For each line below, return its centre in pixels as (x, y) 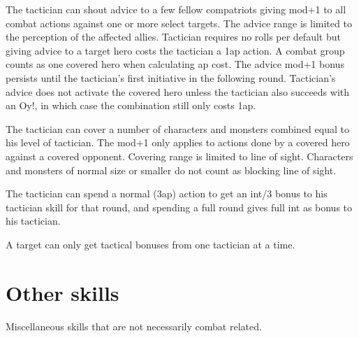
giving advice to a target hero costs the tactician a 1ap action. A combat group (175, 50)
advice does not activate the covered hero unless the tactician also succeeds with (178, 91)
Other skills (63, 292)
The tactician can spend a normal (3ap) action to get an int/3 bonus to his (167, 193)
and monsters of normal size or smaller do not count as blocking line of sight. (171, 170)
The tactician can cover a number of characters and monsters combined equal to (177, 128)
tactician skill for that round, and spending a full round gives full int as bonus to (179, 207)
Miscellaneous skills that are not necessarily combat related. (134, 326)
